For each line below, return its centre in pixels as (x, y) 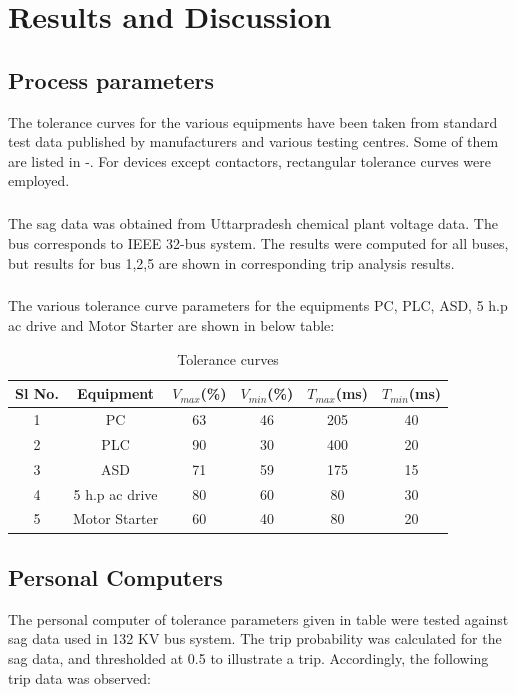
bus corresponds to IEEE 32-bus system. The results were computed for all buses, (258, 242)
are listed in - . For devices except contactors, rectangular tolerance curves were (249, 160)
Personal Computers (115, 576)
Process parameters (111, 79)
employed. (39, 180)
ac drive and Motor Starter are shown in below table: (171, 325)
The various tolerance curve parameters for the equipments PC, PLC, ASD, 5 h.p (258, 305)
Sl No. (37, 393)
